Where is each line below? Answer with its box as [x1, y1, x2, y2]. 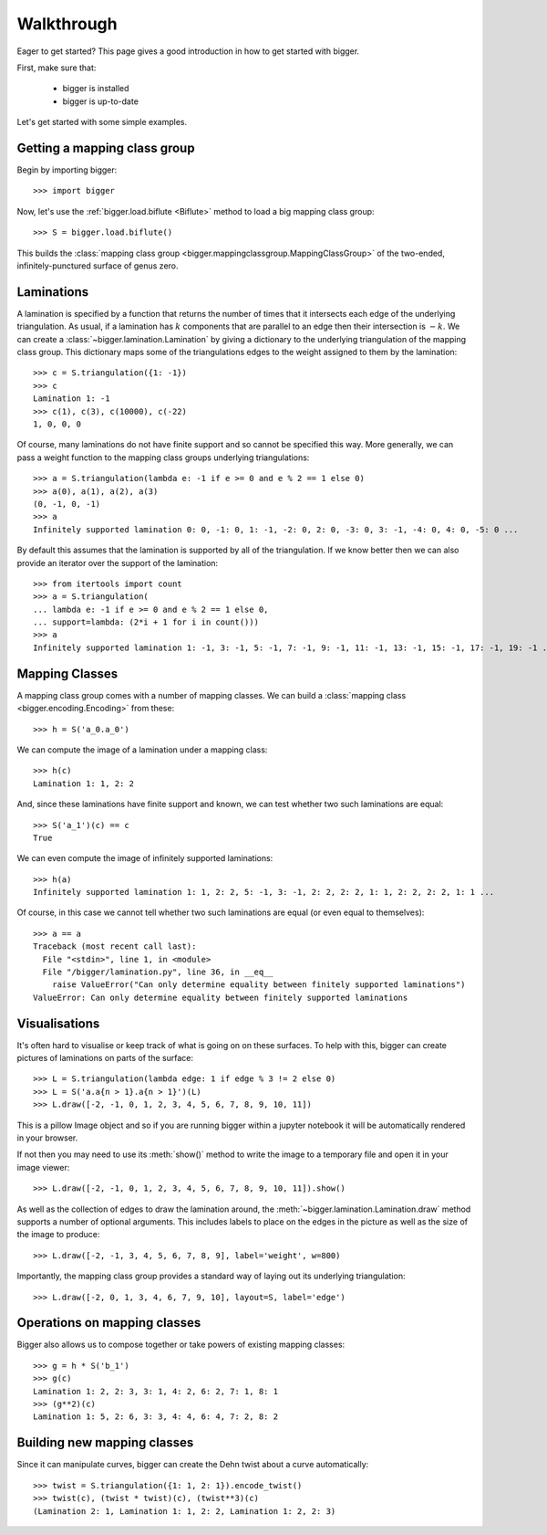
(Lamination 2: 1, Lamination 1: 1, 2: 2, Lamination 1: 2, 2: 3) [33, 1506, 336, 1516]
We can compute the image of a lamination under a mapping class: [16, 744, 268, 755]
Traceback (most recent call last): [33, 941, 197, 951]
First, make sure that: [16, 62, 97, 73]
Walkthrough [16, 14, 118, 34]
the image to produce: [16, 1229, 100, 1240]
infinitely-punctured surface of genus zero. [16, 260, 179, 271]
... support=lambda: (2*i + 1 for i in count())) [33, 617, 260, 627]
